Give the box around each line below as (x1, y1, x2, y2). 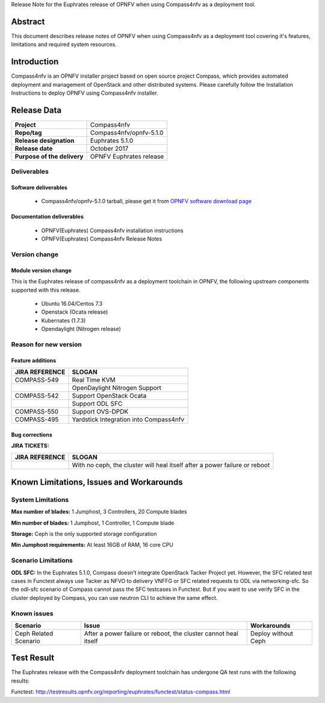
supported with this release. (11, 286, 81, 294)
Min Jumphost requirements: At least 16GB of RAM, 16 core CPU (11, 541, 174, 549)
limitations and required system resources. (11, 41, 117, 48)
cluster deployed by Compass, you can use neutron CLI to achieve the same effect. (11, 594, 218, 601)
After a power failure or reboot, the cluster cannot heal (84, 629, 239, 637)
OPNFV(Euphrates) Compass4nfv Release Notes (41, 235, 162, 242)
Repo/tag (14, 128, 42, 137)
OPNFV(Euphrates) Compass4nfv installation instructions (41, 227, 184, 234)
